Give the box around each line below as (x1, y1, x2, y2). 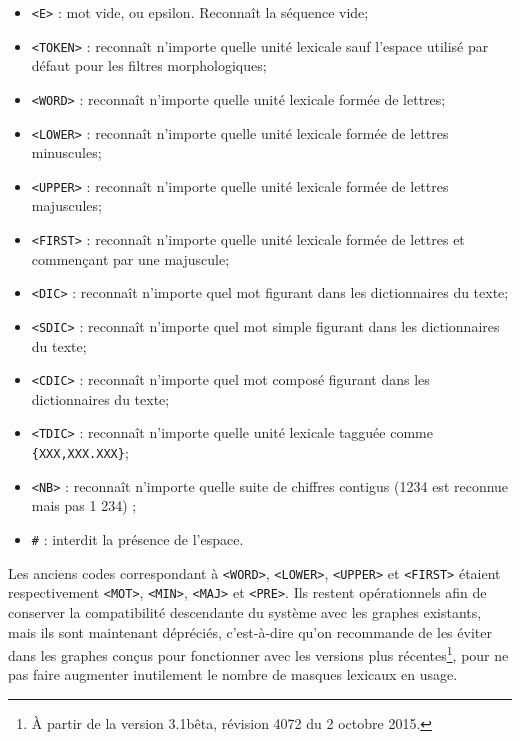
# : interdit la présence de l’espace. (31, 529, 244, 550)
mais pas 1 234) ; (31, 495, 137, 516)
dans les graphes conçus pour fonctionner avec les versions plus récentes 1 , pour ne (8, 642, 509, 665)
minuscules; (31, 142, 102, 163)
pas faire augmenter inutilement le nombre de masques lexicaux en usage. (8, 664, 458, 685)
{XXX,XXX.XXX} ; (31, 442, 129, 463)
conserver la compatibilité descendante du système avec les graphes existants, (8, 602, 482, 622)
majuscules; (31, 195, 102, 216)
